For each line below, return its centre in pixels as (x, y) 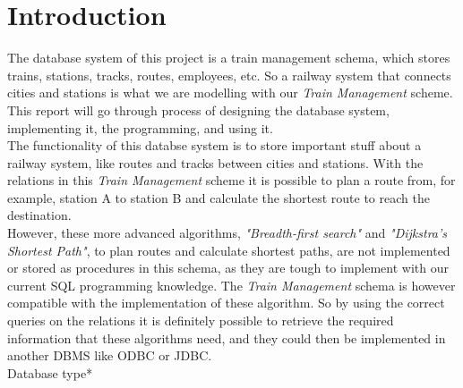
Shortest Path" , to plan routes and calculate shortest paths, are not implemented (229, 250)
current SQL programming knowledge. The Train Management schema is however (231, 285)
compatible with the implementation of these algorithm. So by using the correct (226, 303)
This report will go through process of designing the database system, (198, 110)
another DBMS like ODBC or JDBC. (110, 355)
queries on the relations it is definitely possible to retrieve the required (201, 321)
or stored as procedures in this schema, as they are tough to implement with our (228, 268)
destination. (39, 215)
